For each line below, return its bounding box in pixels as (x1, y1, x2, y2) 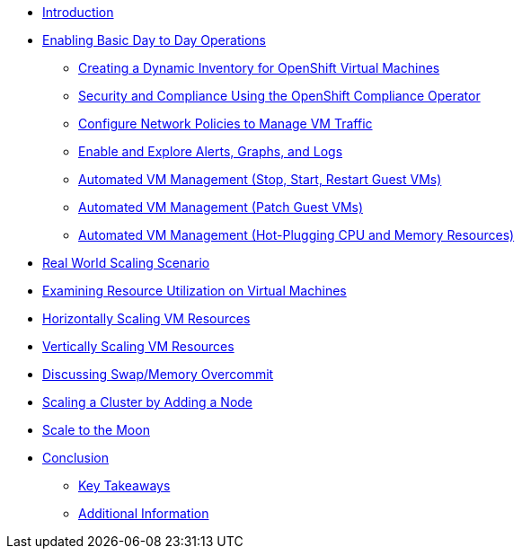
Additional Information (78, 506, 209, 521)
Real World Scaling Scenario (42, 255, 210, 270)
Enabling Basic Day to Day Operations (42, 32, 266, 48)
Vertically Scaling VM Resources (42, 339, 234, 354)
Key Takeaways (78, 478, 171, 493)
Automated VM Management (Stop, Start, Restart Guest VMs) (78, 172, 442, 187)
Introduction (42, 4, 114, 20)
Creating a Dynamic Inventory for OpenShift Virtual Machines (78, 60, 440, 75)
